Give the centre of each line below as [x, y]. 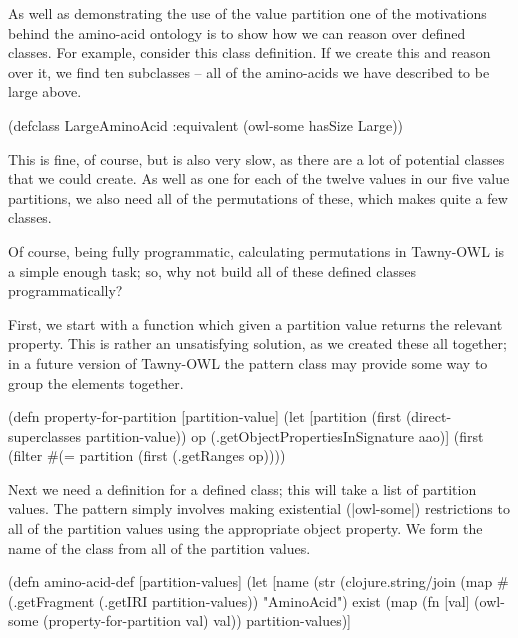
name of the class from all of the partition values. [159, 547]
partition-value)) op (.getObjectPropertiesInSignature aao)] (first [284, 435]
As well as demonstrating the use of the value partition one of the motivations [247, 13]
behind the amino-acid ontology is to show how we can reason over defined [237, 32]
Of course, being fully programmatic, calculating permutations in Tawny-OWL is [256, 250]
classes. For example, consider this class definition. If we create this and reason [249, 52]
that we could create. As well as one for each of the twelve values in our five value [259, 178]
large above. [45, 91]
